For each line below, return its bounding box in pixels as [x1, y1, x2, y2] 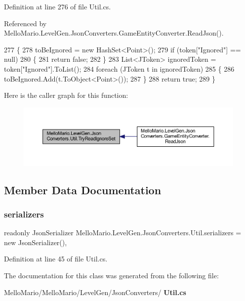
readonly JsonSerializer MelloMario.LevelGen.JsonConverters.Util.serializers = [4, 227, 242, 238]
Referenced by [4, 18, 47, 28]
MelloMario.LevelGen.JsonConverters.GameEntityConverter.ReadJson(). [4, 28, 224, 38]
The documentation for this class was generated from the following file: [4, 270, 219, 281]
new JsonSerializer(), [4, 237, 67, 247]
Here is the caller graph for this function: [4, 90, 128, 100]
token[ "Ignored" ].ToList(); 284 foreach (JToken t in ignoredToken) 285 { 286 [4, 63, 235, 74]
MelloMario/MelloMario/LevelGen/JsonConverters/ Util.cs [4, 287, 186, 297]
